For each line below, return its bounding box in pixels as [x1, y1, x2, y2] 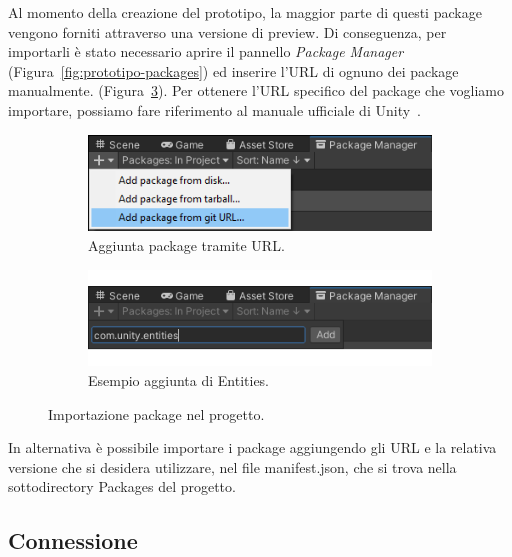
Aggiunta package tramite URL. [88, 234, 285, 255]
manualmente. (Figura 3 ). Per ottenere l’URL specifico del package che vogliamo [8, 80, 504, 101]
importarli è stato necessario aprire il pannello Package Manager [8, 41, 404, 62]
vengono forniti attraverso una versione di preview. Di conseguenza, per [8, 21, 447, 42]
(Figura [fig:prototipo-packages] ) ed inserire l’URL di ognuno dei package [8, 60, 459, 81]
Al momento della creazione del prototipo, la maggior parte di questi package [8, 2, 482, 22]
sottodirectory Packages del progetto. [8, 476, 236, 497]
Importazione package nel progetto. [48, 403, 265, 424]
